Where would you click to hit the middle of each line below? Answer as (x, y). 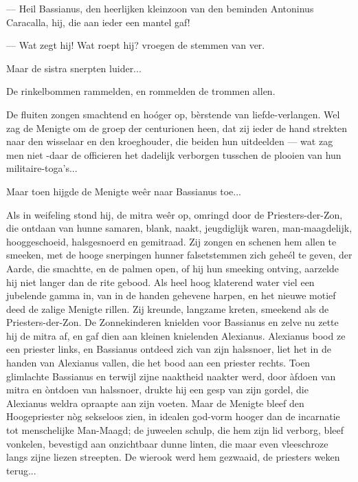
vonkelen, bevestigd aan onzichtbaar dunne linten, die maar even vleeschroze (167, 443)
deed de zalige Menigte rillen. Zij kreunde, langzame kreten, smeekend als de (168, 308)
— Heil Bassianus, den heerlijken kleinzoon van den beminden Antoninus (160, 8)
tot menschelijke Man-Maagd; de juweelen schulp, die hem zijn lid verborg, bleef (175, 430)
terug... (21, 470)
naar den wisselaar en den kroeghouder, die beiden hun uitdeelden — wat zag (170, 141)
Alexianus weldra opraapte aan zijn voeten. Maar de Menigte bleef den (155, 403)
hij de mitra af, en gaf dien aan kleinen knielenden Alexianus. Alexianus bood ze (176, 335)
